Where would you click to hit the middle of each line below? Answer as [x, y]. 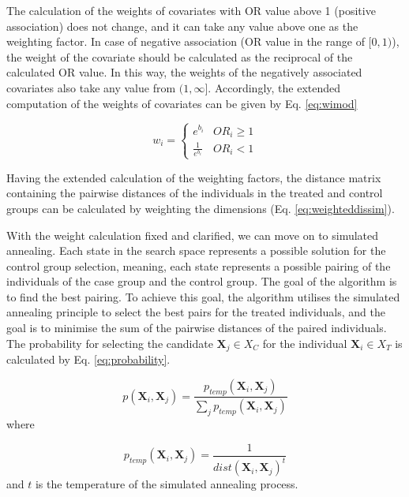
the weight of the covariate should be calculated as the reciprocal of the [180, 56]
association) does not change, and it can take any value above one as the [182, 26]
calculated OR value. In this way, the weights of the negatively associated [184, 72]
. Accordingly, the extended [274, 87]
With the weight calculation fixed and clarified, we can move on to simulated [193, 235]
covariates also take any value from [91, 87]
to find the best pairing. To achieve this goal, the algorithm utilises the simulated [203, 296]
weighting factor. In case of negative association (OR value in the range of [186, 41]
